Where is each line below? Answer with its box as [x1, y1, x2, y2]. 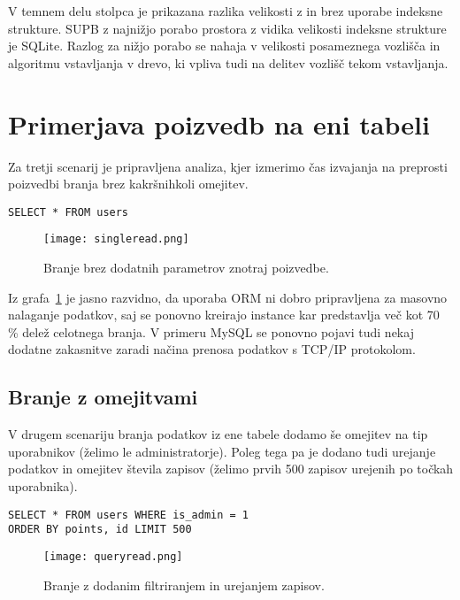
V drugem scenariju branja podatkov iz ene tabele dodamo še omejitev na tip [8, 425, 428, 443]
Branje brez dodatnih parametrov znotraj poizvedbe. [43, 258, 329, 276]
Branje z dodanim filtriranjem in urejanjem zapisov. [43, 575, 325, 594]
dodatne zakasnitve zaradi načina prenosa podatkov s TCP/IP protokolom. [8, 340, 416, 358]
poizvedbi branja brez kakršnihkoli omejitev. [8, 174, 249, 193]
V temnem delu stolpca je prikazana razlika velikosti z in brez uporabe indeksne [8, 2, 443, 19]
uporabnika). [8, 476, 78, 495]
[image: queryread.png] [43, 550, 183, 563]
